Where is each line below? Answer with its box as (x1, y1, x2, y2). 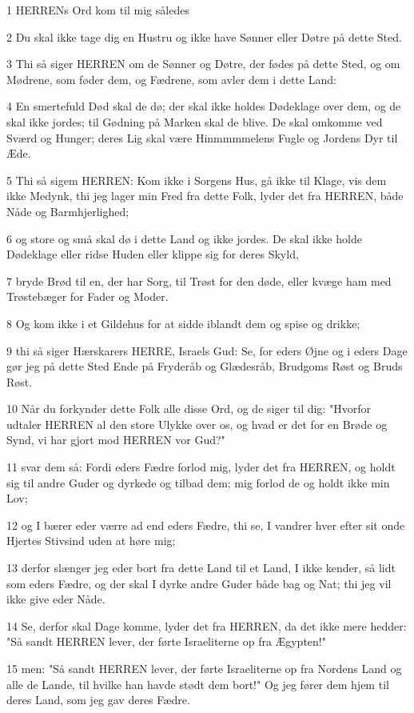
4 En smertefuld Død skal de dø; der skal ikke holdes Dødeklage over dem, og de (6, 98, 401, 114)
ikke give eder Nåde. (6, 591, 105, 607)
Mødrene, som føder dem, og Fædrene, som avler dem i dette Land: (6, 70, 336, 87)
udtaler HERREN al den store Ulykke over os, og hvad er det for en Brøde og (6, 415, 388, 432)
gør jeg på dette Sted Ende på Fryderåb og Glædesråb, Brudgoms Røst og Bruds (6, 358, 403, 375)
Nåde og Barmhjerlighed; (6, 202, 129, 219)
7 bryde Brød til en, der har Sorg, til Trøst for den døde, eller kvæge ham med (6, 272, 392, 289)
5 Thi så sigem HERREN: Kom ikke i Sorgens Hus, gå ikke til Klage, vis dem (6, 171, 387, 188)
